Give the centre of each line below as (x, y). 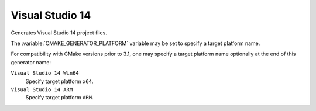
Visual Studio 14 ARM (42, 89)
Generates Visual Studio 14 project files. (59, 33)
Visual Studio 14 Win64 (45, 73)
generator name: (31, 62)
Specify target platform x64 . (59, 81)
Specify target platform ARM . (59, 98)
